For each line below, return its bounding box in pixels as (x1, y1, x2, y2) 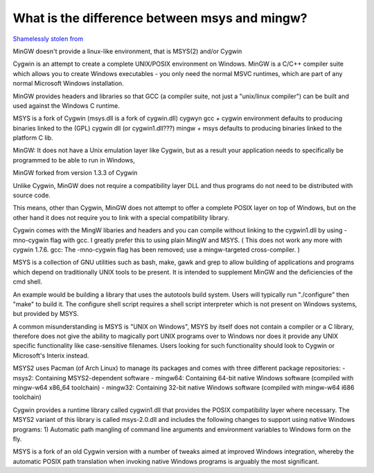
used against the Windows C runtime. (12, 101, 121, 110)
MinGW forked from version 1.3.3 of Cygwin (12, 169, 138, 177)
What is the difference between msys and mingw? (12, 10, 308, 26)
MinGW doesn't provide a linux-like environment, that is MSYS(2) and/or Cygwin (12, 47, 242, 55)
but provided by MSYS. (12, 310, 79, 318)
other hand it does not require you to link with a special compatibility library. (12, 213, 230, 221)
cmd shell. (12, 277, 43, 286)
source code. (12, 191, 51, 200)
